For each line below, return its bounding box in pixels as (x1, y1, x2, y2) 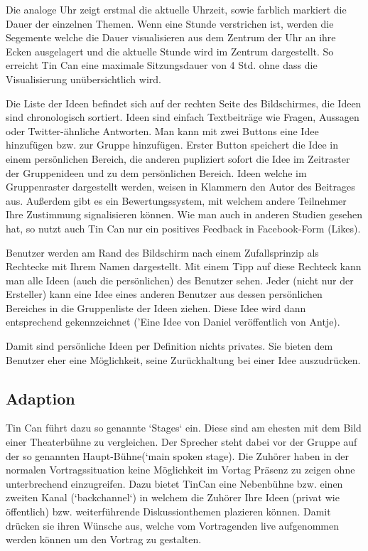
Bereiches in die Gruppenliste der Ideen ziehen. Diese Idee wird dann (6, 300, 306, 315)
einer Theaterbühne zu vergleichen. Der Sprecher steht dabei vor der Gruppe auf (6, 434, 357, 449)
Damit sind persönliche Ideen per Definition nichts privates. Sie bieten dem (6, 338, 333, 353)
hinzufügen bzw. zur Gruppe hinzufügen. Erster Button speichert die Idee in (6, 137, 338, 152)
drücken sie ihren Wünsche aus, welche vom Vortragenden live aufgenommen (6, 518, 339, 533)
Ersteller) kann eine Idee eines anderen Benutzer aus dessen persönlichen (6, 287, 323, 301)
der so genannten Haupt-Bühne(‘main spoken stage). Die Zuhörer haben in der (6, 448, 350, 463)
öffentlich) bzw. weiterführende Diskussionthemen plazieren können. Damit (6, 504, 331, 519)
